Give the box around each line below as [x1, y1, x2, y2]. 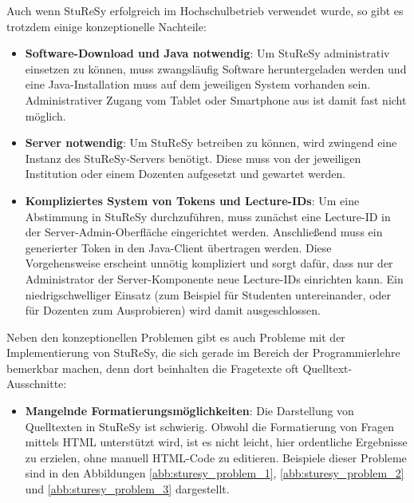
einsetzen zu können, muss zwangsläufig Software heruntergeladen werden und [25, 60, 407, 77]
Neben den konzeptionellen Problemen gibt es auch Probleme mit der [6, 328, 345, 345]
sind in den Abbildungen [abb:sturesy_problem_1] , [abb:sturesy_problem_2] [25, 465, 404, 481]
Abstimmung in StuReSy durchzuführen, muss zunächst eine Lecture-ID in [25, 208, 391, 224]
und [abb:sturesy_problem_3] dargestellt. [25, 481, 230, 497]
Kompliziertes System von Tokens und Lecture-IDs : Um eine [25, 192, 360, 208]
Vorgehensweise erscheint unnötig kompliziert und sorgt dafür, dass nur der [25, 255, 393, 271]
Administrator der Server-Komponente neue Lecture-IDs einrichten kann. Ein [25, 270, 404, 287]
